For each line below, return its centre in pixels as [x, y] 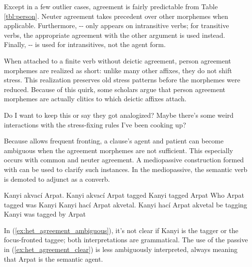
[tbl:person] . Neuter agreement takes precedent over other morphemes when [116, 16]
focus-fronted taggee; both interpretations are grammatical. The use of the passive [126, 240]
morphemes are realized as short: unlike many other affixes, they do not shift [118, 70]
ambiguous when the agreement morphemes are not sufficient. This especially [118, 150]
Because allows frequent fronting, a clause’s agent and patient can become [114, 141]
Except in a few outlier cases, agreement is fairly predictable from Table [111, 6]
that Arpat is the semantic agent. [54, 259]
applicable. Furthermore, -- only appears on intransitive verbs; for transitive [117, 25]
